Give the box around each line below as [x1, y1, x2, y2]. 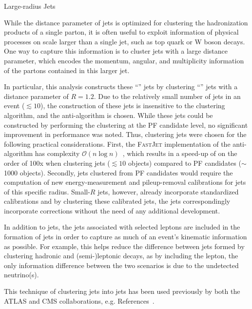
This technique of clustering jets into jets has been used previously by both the [4, 286, 240, 296]
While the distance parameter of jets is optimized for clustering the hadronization [4, 17, 248, 27]
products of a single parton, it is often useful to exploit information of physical [4, 27, 239, 37]
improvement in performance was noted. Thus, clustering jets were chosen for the [4, 129, 247, 139]
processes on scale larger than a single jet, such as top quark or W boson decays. [4, 36, 245, 46]
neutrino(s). [4, 270, 39, 280]
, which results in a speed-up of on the [122, 148, 237, 158]
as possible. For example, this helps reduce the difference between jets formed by [4, 241, 245, 251]
